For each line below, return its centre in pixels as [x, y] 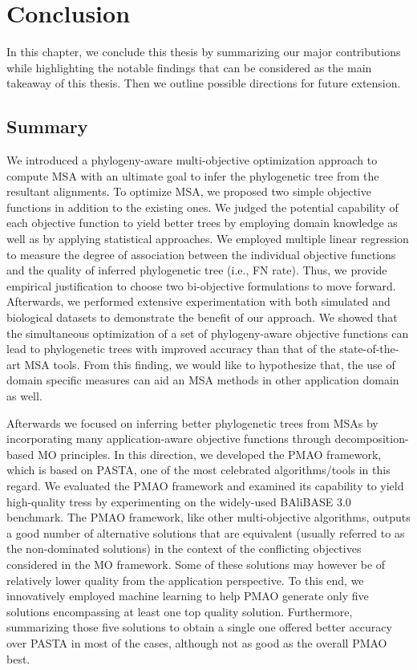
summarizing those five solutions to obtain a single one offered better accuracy [199, 627]
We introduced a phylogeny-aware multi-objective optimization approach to [192, 160]
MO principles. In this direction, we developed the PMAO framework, [209, 454]
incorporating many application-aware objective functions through [169, 439]
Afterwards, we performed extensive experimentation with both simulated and [198, 301]
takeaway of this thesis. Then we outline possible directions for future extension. [204, 83]
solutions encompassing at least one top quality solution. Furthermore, [180, 611]
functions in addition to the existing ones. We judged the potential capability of [202, 207]
